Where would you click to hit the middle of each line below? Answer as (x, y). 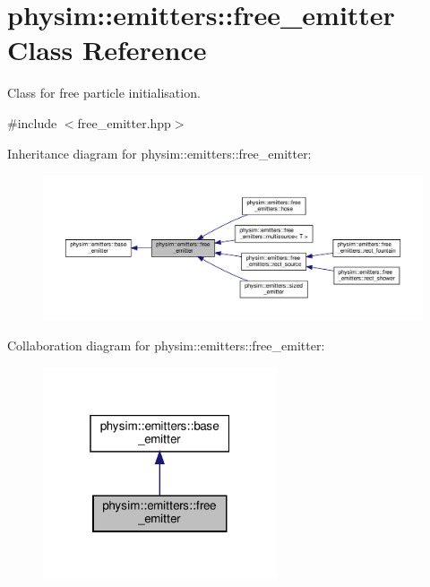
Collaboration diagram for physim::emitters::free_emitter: (166, 345)
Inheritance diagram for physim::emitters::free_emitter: (159, 153)
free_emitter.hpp (124, 122)
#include (32, 122)
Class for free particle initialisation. (104, 93)
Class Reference (107, 50)
